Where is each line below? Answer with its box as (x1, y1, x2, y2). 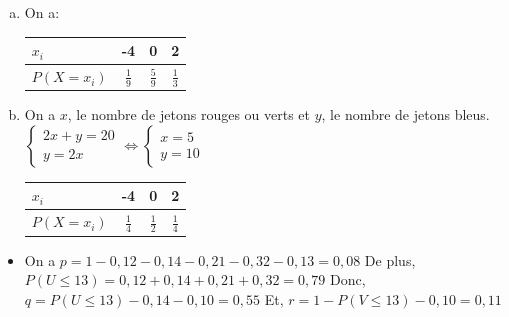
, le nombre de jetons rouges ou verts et (67, 104, 311, 125)
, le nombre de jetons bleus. (321, 104, 490, 125)
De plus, (364, 249, 416, 270)
